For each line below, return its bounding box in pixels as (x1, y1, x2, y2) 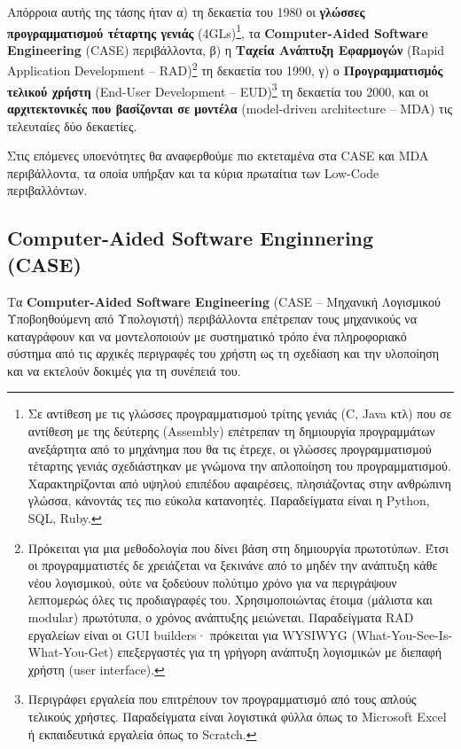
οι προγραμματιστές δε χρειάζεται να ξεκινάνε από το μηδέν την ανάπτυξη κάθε (27, 556, 438, 574)
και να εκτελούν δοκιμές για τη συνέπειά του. (7, 361, 241, 379)
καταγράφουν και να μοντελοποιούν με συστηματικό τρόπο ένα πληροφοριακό (7, 326, 407, 345)
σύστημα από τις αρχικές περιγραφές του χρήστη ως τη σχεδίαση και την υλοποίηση (7, 344, 440, 363)
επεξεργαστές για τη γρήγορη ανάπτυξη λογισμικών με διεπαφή (117, 643, 442, 661)
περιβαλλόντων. (7, 181, 88, 199)
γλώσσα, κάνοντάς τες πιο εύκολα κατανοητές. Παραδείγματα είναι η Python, (27, 491, 430, 510)
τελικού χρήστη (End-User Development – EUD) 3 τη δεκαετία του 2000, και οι (7, 79, 429, 100)
